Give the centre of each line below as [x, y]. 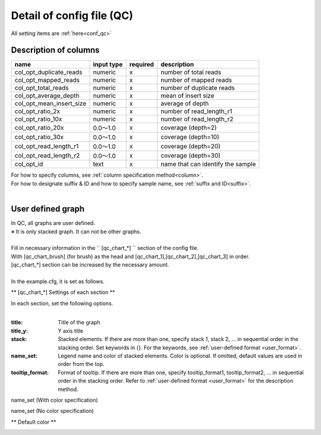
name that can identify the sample [208, 164]
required [142, 64]
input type [108, 64]
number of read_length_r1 [196, 111]
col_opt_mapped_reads [47, 80]
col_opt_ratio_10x [38, 119]
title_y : [19, 331]
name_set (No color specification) [53, 411]
